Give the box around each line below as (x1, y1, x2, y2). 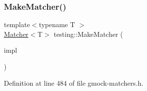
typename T (39, 19, 75, 30)
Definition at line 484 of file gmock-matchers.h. (4, 77, 144, 88)
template (4, 19, 30, 30)
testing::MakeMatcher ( (53, 29, 123, 39)
